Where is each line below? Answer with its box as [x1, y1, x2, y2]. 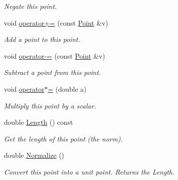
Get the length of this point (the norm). [4, 133, 123, 144]
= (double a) [48, 83, 87, 94]
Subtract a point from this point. [4, 67, 101, 77]
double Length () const [4, 117, 73, 127]
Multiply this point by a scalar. [4, 100, 96, 110]
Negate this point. [4, 1, 57, 11]
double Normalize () [4, 150, 64, 160]
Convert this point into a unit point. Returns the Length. [4, 166, 175, 177]
